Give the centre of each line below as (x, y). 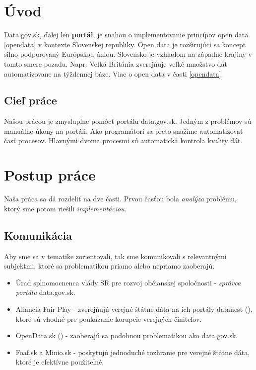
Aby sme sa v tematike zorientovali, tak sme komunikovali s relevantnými (115, 256)
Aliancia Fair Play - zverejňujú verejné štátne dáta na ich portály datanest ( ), (134, 309)
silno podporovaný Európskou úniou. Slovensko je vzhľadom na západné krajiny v (128, 54)
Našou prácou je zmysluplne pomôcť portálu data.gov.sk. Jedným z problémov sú (128, 121)
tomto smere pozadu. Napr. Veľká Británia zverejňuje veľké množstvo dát (116, 63)
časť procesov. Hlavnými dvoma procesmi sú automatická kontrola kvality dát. (123, 140)
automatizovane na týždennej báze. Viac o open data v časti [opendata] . (114, 73)
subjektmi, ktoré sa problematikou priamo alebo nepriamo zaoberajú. (109, 266)
